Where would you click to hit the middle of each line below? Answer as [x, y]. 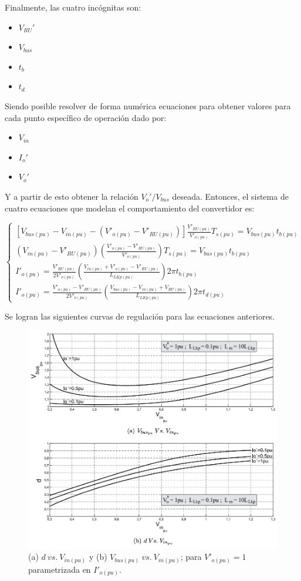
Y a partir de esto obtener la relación [72, 196]
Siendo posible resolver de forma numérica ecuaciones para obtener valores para [148, 105]
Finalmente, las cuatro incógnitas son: [73, 7]
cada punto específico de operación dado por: [86, 117]
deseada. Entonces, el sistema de [230, 196]
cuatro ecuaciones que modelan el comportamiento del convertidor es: [130, 208]
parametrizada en [60, 569]
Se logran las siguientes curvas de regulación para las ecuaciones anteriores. [140, 316]
